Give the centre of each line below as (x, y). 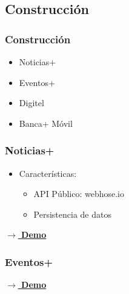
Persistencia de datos (72, 214)
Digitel (31, 103)
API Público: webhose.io (79, 194)
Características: (48, 173)
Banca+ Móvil (46, 123)
